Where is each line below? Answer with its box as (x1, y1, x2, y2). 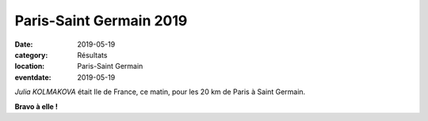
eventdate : (14, 72, 52, 82)
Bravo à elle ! (14, 101, 59, 111)
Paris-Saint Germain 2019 (14, 12, 188, 29)
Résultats (77, 50, 108, 59)
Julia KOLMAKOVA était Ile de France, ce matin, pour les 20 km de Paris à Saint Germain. (14, 87, 306, 96)
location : (14, 62, 45, 71)
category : (14, 50, 48, 59)
